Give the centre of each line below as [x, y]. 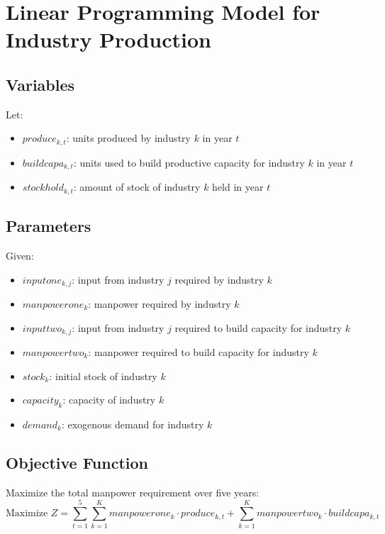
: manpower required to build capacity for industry [199, 352]
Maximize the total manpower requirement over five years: [133, 492]
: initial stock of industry [103, 376]
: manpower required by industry [160, 303]
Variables [40, 84]
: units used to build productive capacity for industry [189, 162]
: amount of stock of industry [137, 187]
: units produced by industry [128, 138]
